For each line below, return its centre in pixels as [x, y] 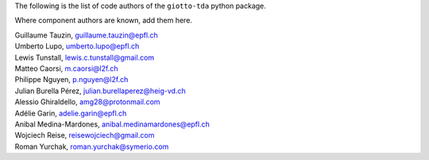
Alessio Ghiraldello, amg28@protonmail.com [87, 102]
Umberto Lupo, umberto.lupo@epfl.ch [77, 46]
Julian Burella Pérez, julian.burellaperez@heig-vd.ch [100, 91]
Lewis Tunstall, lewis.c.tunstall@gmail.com [85, 57]
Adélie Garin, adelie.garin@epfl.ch [71, 113]
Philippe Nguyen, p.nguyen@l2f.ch [71, 80]
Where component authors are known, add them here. [103, 21]
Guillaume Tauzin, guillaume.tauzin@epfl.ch [86, 35]
